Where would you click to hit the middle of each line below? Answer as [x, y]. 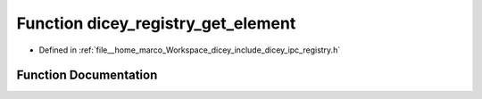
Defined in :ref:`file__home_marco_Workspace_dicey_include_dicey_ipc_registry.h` [190, 50]
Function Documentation [87, 75]
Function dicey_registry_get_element [156, 23]
